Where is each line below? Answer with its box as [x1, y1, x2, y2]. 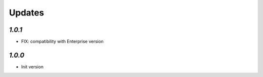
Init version [21, 63, 44, 70]
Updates [9, 7, 44, 18]
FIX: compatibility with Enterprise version [21, 39, 104, 45]
